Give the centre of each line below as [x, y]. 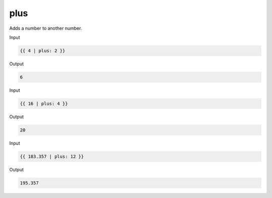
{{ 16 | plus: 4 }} [44, 104]
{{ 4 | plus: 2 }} [43, 51]
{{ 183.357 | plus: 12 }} [52, 156]
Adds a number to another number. [46, 28]
